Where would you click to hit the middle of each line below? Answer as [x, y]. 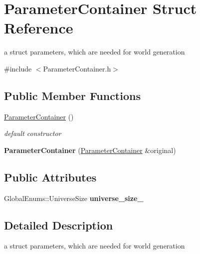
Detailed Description [59, 225]
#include [18, 68]
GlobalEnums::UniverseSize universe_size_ [74, 198]
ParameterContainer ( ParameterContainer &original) [90, 150]
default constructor [33, 133]
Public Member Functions [72, 95]
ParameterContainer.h [77, 68]
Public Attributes [50, 177]
